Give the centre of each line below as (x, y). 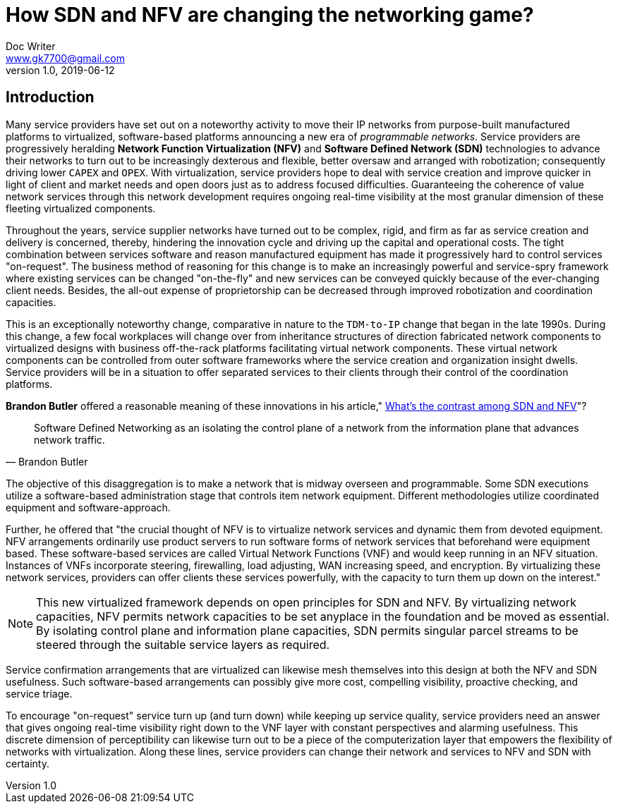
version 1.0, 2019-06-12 (60, 70)
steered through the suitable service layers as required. (183, 644)
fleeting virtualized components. (81, 208)
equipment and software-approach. (88, 507)
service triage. (39, 693)
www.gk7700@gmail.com (65, 58)
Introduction (50, 97)
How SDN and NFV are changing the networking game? (270, 15)
